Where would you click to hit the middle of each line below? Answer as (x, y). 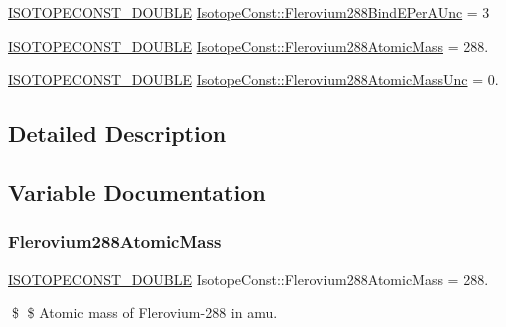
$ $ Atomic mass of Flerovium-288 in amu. (144, 312)
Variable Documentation (137, 191)
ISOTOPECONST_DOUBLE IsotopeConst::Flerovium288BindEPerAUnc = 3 (249, 12)
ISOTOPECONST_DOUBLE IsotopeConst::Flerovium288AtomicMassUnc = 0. (253, 79)
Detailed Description (117, 133)
